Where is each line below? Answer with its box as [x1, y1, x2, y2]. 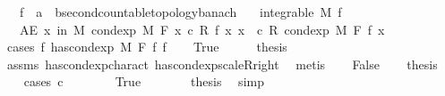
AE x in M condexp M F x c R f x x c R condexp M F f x [19, 20, 385, 38]
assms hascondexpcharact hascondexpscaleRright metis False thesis [6, 54, 438, 73]
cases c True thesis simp [23, 72, 264, 91]
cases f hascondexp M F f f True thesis [6, 37, 287, 56]
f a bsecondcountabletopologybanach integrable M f [19, 3, 342, 20]
